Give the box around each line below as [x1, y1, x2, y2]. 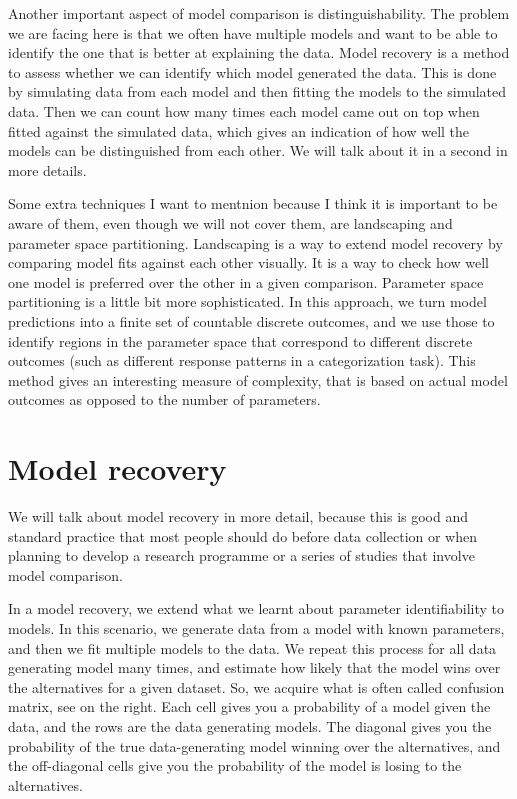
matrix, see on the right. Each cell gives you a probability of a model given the [8, 696, 491, 717]
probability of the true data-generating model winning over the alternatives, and [8, 735, 501, 756]
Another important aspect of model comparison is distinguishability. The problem [8, 3, 510, 23]
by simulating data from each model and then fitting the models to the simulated [8, 81, 507, 102]
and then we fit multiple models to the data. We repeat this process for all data [8, 637, 497, 658]
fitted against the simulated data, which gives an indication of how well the [8, 120, 470, 141]
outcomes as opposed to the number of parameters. [8, 389, 321, 410]
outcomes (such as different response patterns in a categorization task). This [8, 350, 476, 371]
